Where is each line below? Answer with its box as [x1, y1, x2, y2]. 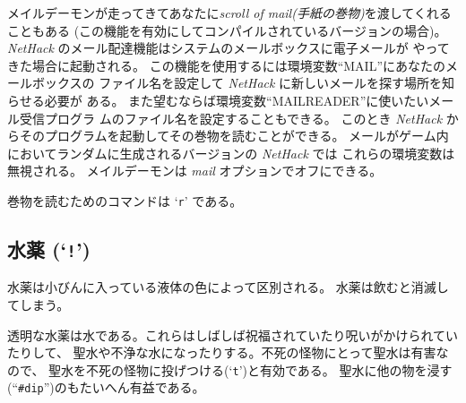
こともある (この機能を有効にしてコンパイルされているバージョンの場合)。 [7, 21, 447, 39]
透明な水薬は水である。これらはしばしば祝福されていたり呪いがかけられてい [7, 325, 459, 344]
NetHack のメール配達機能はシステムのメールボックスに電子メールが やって [7, 39, 450, 57]
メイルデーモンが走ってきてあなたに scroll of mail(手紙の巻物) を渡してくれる [7, 4, 452, 21]
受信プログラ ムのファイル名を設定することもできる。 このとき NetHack [19, 108, 443, 127]
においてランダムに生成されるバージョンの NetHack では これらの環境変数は [7, 143, 455, 162]
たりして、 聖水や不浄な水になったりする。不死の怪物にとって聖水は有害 [7, 343, 436, 362]
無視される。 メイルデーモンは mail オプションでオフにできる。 [7, 161, 383, 180]
